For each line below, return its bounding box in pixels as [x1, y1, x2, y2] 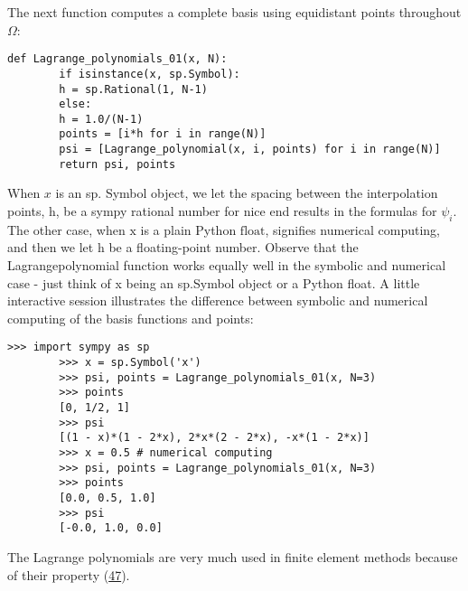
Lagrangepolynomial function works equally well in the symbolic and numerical [7, 256, 446, 275]
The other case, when [7, 220, 126, 239]
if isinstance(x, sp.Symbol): [59, 67, 240, 80]
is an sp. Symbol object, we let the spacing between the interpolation [55, 183, 438, 202]
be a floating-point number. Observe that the [108, 238, 359, 257]
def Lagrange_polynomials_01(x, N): [7, 52, 228, 66]
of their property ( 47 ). [7, 565, 130, 584]
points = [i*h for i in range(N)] [59, 127, 267, 141]
